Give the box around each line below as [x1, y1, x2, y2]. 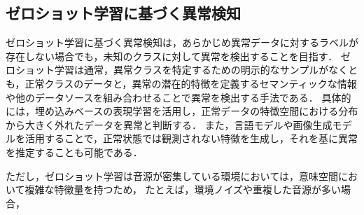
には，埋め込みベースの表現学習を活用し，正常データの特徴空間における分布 [6, 104, 358, 118]
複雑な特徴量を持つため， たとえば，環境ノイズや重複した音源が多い [24, 182, 342, 197]
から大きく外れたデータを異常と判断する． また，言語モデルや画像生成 [6, 117, 332, 132]
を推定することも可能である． [6, 144, 143, 159]
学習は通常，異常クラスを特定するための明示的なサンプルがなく [54, 62, 349, 77]
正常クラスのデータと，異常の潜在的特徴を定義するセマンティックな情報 [24, 76, 357, 90]
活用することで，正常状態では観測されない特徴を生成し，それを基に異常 [24, 131, 358, 146]
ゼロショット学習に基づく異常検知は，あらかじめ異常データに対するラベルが [6, 35, 358, 50]
